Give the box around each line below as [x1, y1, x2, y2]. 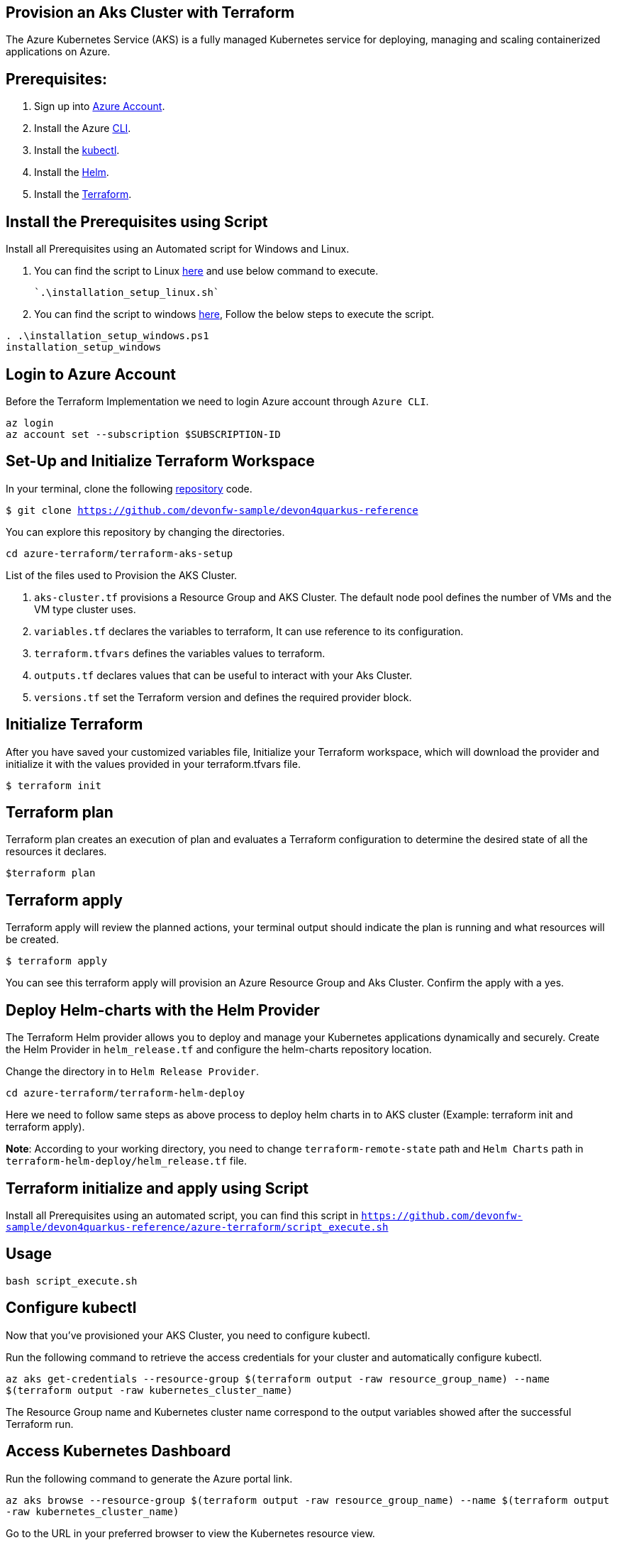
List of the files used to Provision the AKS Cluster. [6, 568, 238, 581]
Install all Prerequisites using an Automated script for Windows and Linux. [6, 243, 350, 255]
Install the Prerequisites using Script [6, 212, 268, 231]
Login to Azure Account [6, 365, 177, 383]
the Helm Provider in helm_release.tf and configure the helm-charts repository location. [6, 1043, 432, 1056]
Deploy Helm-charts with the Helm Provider [6, 1001, 320, 1019]
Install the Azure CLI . [34, 122, 131, 135]
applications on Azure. [6, 45, 111, 58]
